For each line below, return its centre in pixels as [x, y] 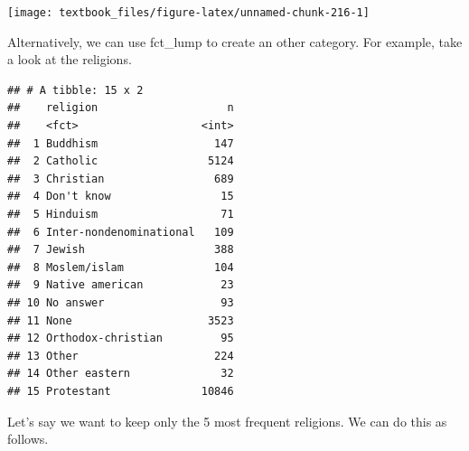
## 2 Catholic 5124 [121, 161]
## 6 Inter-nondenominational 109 [121, 232]
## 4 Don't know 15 [121, 197]
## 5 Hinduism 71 [121, 214]
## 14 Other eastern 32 [121, 374]
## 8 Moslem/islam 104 [121, 267]
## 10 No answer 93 [121, 302]
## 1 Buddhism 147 [121, 143]
